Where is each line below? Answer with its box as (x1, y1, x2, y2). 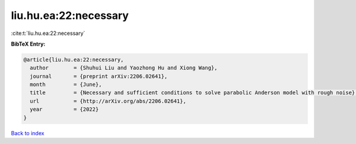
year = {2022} (30, 106, 99, 113)
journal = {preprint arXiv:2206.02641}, (30, 73, 168, 79)
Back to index (11, 129, 44, 136)
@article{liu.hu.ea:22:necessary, (23, 56, 124, 63)
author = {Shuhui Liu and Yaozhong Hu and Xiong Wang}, (30, 65, 218, 71)
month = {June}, (30, 81, 102, 88)
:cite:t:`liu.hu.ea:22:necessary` (11, 30, 85, 37)
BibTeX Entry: (11, 40, 46, 47)
